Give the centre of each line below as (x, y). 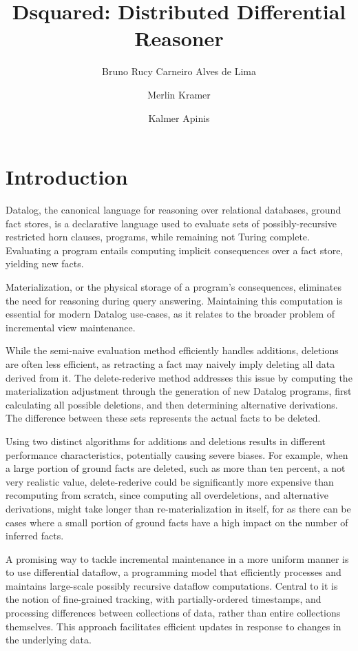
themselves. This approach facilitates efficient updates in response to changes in (173, 626)
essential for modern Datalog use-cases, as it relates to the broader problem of (170, 314)
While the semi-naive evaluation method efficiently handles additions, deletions (172, 350)
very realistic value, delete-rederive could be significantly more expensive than (170, 481)
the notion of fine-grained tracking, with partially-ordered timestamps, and (164, 599)
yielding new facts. (45, 263)
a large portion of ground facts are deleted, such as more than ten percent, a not (176, 468)
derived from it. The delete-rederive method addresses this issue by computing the (179, 377)
